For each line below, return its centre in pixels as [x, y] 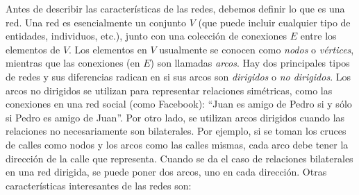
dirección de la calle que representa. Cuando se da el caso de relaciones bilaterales [179, 158]
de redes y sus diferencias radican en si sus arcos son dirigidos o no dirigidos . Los [178, 76]
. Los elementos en [108, 49]
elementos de [33, 49]
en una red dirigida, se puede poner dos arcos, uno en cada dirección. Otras [166, 172]
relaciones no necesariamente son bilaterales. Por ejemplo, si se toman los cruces [176, 131]
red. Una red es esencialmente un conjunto [96, 22]
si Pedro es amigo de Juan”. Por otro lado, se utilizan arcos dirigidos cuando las [175, 117]
